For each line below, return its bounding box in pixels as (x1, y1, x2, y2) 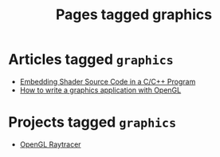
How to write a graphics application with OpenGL (19, 85, 182, 95)
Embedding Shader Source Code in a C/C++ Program (19, 77, 196, 86)
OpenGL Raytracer (19, 139, 81, 149)
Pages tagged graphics (55, 6, 213, 24)
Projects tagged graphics (8, 113, 177, 131)
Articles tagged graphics (8, 50, 174, 69)
